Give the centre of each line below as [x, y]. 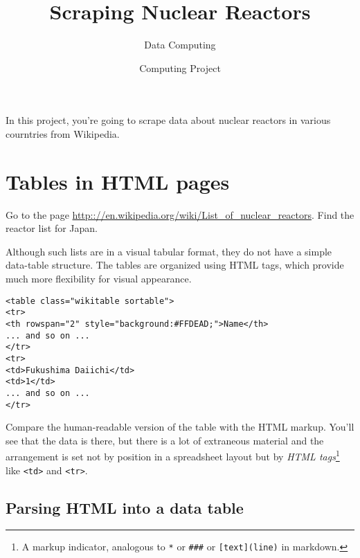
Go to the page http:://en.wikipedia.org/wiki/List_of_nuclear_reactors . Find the [180, 214]
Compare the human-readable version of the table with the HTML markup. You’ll [180, 427]
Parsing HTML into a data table [125, 507]
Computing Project [180, 67]
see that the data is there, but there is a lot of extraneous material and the [165, 440]
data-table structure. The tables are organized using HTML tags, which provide [175, 265]
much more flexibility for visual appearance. [99, 278]
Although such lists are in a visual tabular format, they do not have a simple [169, 251]
